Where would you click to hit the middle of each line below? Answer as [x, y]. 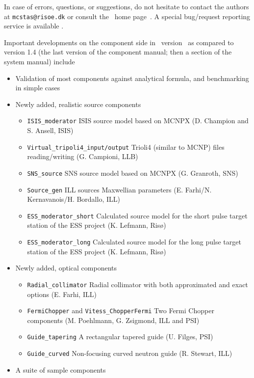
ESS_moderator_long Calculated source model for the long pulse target [134, 242]
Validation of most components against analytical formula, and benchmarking [132, 78]
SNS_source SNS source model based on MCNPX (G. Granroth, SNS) [133, 173]
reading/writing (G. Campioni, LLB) [83, 156]
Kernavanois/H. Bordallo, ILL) [74, 199]
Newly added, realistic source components [78, 104]
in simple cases [38, 88]
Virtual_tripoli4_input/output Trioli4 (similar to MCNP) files [126, 147]
